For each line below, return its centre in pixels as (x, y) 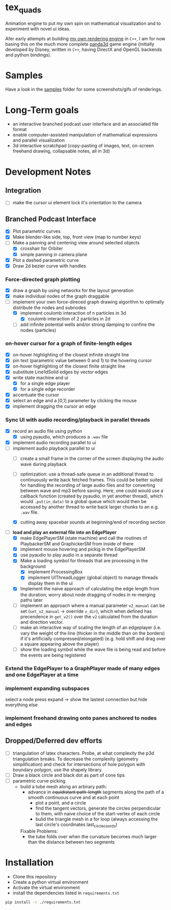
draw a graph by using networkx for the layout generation (73, 291)
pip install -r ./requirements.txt (43, 902)
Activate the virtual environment (46, 887)
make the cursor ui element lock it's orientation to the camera (77, 203)
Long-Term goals (42, 110)
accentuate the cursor (36, 395)
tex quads (23, 8)
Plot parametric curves (37, 231)
